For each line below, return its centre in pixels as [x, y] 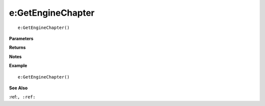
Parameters [21, 38]
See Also [18, 88]
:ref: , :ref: [22, 97]
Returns [17, 48]
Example [18, 66]
